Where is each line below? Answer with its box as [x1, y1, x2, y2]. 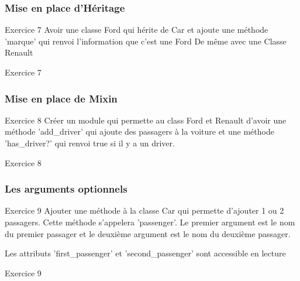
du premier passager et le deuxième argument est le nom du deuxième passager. [5, 227, 291, 239]
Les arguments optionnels [5, 181, 127, 196]
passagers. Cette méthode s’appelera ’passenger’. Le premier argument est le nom [5, 216, 295, 228]
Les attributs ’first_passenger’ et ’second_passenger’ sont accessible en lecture [5, 247, 286, 259]
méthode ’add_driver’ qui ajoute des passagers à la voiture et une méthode [5, 125, 274, 138]
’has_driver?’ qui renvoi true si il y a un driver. [5, 137, 175, 149]
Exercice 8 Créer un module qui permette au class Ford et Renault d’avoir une [5, 114, 287, 126]
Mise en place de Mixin [5, 91, 118, 105]
